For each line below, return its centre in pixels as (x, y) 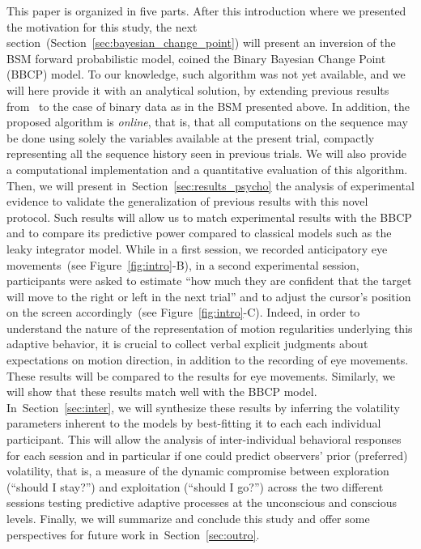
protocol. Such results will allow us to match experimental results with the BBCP (209, 217)
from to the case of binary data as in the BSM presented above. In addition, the (208, 106)
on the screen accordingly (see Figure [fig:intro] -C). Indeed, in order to (183, 312)
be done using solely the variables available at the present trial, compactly (191, 137)
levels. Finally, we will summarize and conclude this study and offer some (188, 518)
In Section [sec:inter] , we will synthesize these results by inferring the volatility (203, 407)
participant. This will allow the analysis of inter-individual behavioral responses (204, 439)
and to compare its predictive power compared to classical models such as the (199, 233)
